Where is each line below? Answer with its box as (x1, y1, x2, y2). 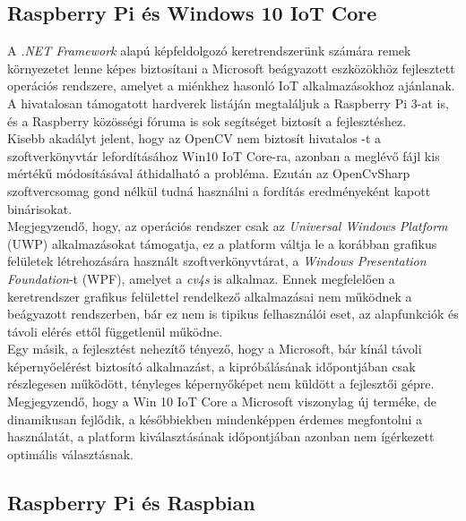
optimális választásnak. (7, 444, 134, 463)
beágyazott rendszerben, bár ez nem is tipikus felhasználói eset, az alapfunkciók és (7, 304, 459, 323)
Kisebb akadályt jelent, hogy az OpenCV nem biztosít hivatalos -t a (7, 129, 382, 148)
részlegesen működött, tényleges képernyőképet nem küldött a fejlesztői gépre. (7, 374, 435, 393)
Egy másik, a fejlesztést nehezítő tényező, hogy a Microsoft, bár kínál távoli (7, 339, 422, 358)
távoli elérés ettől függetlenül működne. (7, 321, 223, 340)
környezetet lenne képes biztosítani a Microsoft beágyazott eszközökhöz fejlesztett (7, 58, 455, 77)
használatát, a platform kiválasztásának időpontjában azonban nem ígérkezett (7, 427, 435, 446)
